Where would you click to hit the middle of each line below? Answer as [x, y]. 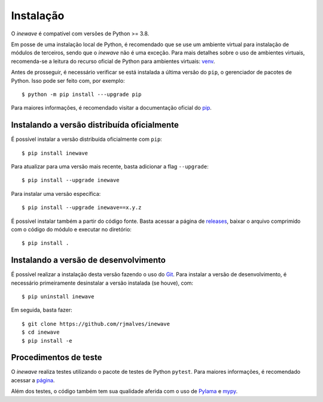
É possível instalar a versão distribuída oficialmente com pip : [87, 139]
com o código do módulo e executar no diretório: [71, 229]
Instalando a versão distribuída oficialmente [95, 125]
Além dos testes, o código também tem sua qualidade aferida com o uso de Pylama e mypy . [124, 391]
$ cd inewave [41, 332]
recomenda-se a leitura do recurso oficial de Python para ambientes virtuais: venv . [113, 61]
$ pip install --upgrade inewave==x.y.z [82, 208]
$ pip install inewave [55, 153]
